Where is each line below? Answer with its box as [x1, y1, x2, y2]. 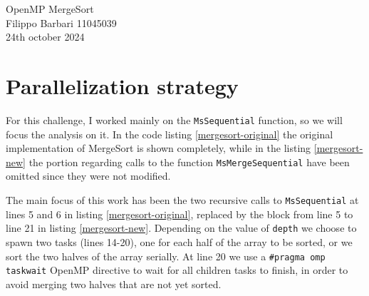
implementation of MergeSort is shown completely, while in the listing [6, 141, 311, 155]
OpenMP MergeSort [6, 1, 94, 16]
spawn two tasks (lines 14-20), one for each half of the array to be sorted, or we [6, 234, 353, 249]
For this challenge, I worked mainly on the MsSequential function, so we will [6, 112, 343, 127]
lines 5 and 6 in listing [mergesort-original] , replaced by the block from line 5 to [6, 206, 353, 221]
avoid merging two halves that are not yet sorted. [6, 276, 222, 291]
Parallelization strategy [6, 71, 239, 100]
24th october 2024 [6, 29, 85, 44]
